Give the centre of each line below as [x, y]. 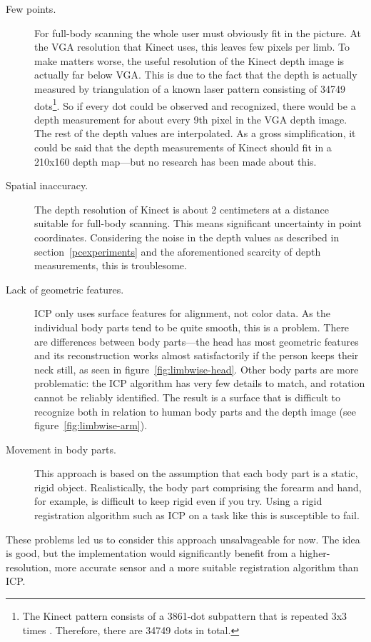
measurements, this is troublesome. [111, 265]
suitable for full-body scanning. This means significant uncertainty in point [198, 223]
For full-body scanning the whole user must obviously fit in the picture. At [198, 32]
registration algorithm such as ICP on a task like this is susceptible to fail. [197, 515]
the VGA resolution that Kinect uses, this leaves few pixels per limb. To [192, 47]
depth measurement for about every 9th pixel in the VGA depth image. [191, 119]
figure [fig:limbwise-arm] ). [91, 425]
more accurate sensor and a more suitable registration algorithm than [207, 567]
